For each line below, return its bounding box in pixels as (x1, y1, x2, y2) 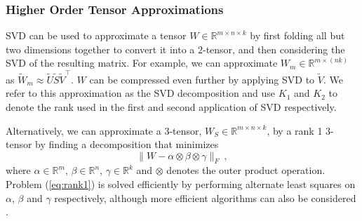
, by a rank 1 (267, 123, 323, 138)
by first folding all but (250, 28, 345, 43)
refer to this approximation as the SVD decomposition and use (6, 86, 276, 100)
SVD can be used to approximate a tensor (6, 28, 187, 43)
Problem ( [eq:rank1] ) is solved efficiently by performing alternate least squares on (6, 177, 356, 192)
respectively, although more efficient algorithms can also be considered (54, 190, 356, 205)
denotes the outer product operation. (166, 163, 326, 178)
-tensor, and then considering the (202, 41, 345, 56)
